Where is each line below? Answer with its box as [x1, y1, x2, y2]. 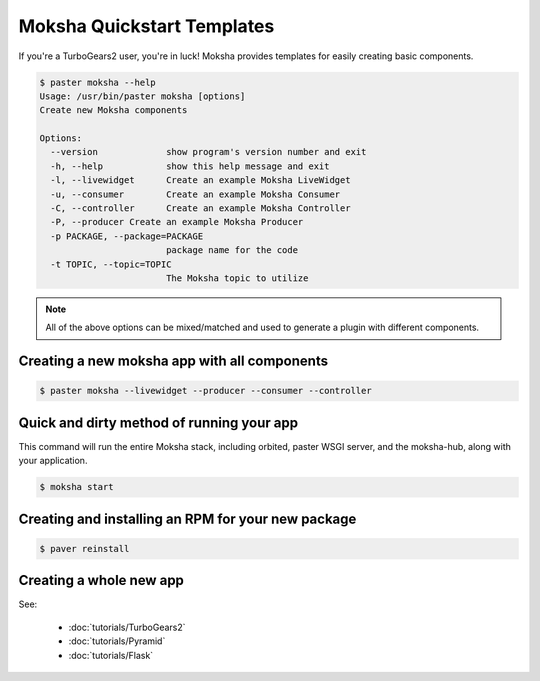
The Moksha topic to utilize [165, 273, 309, 284]
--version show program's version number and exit [50, 146, 367, 158]
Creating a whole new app [18, 572, 185, 589]
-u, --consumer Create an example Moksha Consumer [50, 188, 341, 200]
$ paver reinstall [39, 543, 130, 554]
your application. [18, 455, 88, 467]
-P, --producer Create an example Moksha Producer [50, 216, 304, 228]
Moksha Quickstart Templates [18, 15, 275, 37]
